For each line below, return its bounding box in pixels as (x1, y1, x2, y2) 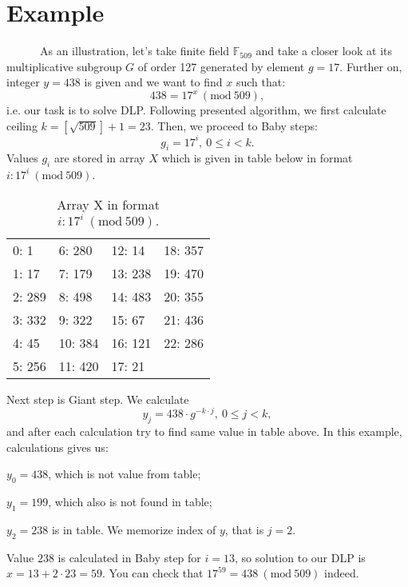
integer (6, 74, 40, 90)
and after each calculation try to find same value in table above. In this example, (6, 423, 402, 440)
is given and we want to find (84, 74, 223, 90)
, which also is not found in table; (48, 493, 212, 510)
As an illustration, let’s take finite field (39, 42, 230, 59)
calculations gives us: (6, 438, 109, 455)
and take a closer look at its (255, 42, 392, 59)
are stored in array (53, 150, 145, 166)
